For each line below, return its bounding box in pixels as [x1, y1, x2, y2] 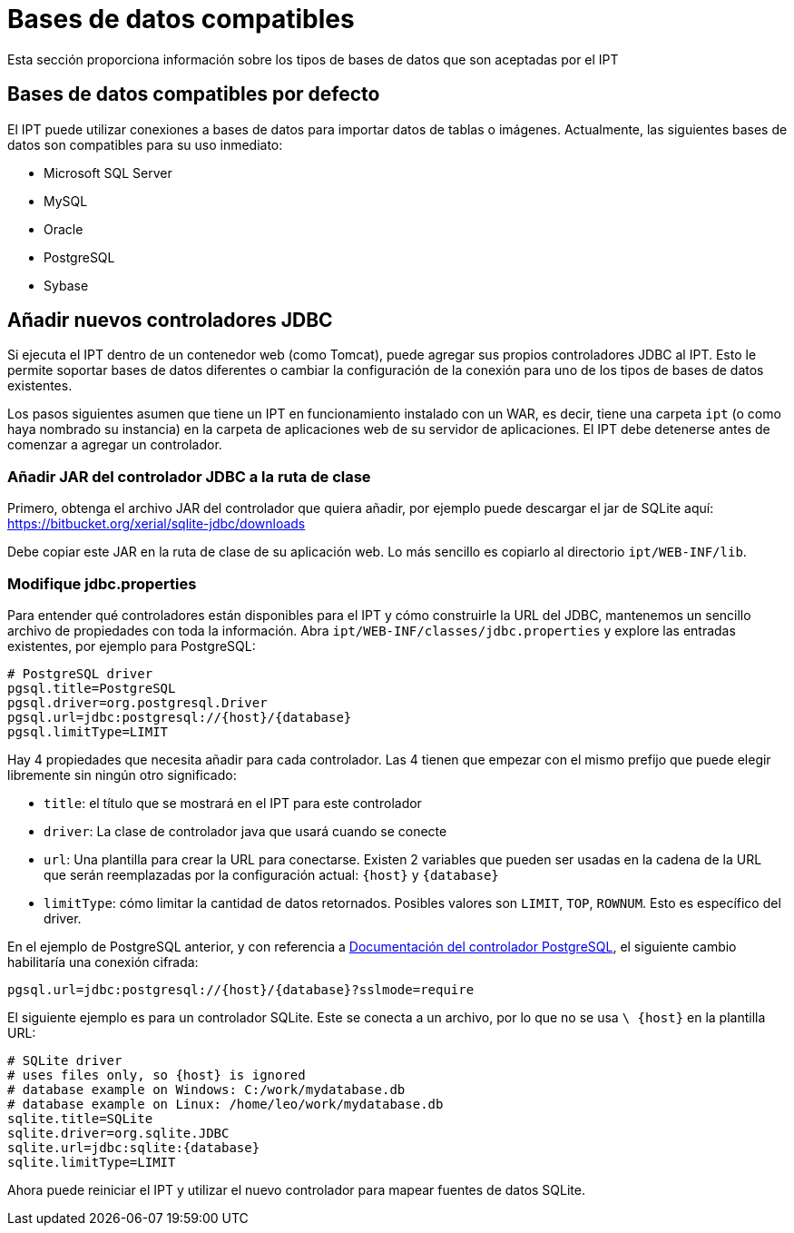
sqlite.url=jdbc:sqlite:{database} [7, 1139, 260, 1155]
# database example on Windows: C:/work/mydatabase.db [7, 1081, 406, 1097]
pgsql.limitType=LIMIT [7, 724, 169, 739]
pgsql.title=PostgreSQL [7, 680, 176, 695]
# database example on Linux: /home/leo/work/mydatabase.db [7, 1096, 444, 1111]
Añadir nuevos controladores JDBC [7, 309, 333, 332]
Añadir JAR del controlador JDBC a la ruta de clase [7, 467, 371, 486]
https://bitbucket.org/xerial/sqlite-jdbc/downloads [7, 516, 306, 532]
